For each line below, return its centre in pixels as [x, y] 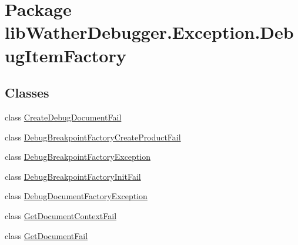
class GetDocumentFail [46, 235]
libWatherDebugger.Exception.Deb [149, 32]
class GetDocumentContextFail [61, 215]
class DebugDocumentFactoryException [76, 196]
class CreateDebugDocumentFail [63, 117]
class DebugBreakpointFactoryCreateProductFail [93, 137]
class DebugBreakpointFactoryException [78, 157]
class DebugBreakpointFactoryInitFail [73, 176]
